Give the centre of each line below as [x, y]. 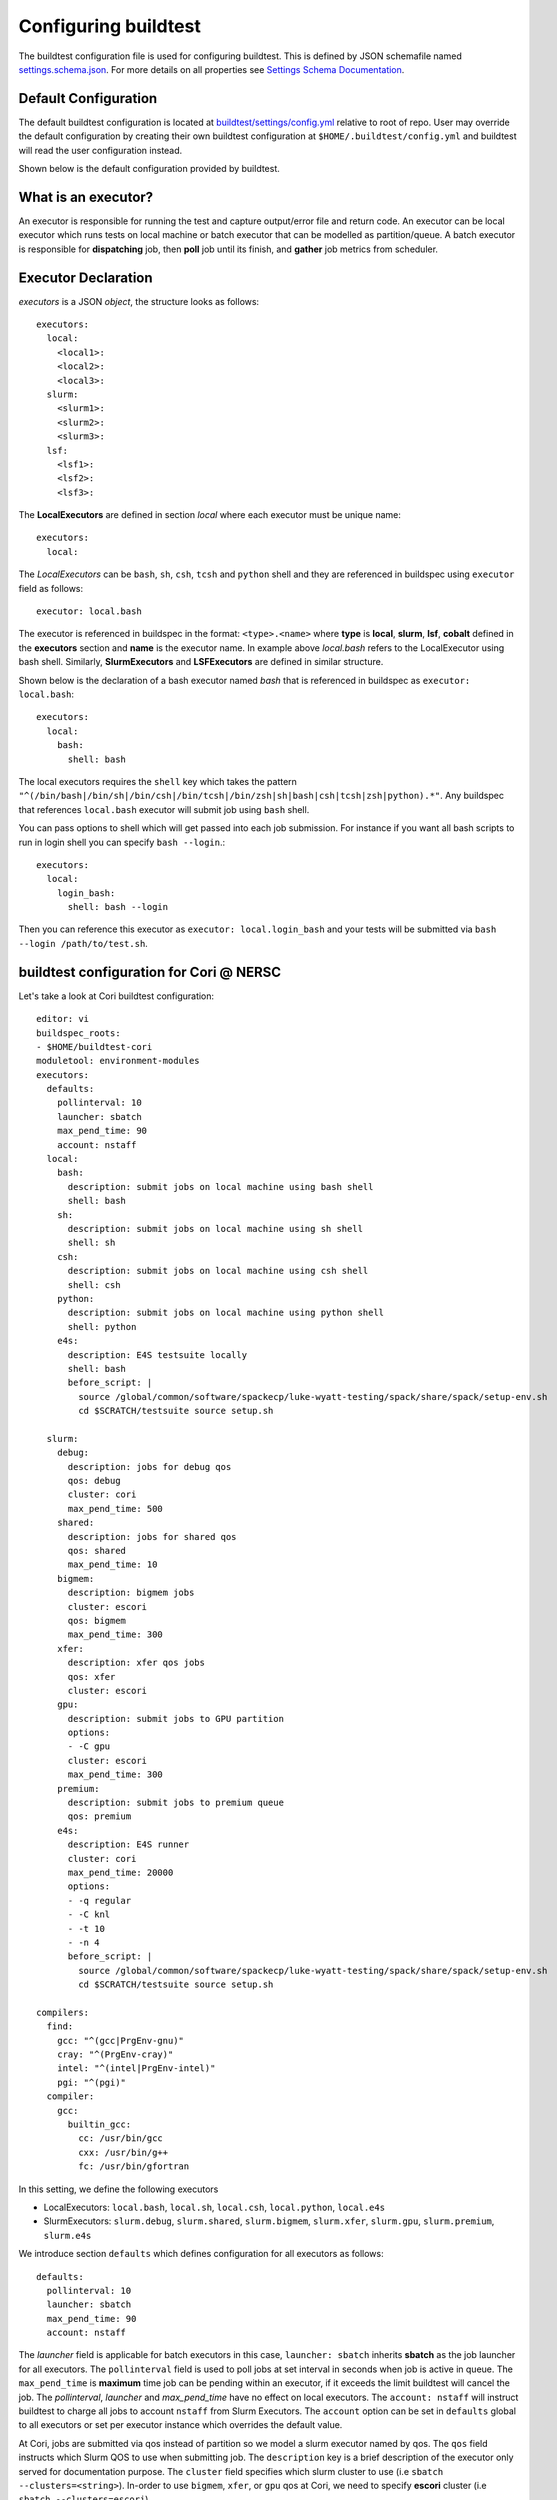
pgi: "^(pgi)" [91, 2082]
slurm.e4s [67, 2235]
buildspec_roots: [78, 1033]
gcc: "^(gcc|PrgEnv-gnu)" [120, 2040]
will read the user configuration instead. [100, 150]
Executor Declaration [86, 277]
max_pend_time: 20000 [120, 1872]
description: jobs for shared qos [152, 1536]
